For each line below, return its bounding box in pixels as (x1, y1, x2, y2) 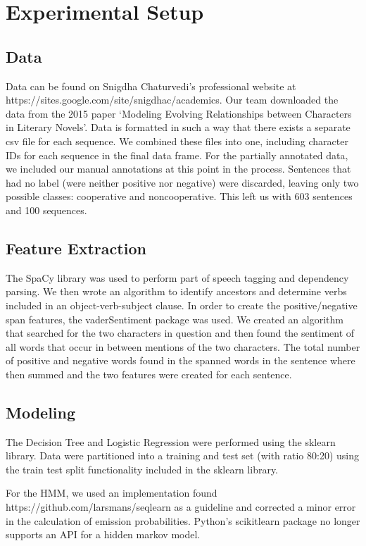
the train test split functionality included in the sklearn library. (6, 461, 279, 476)
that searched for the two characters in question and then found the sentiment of (6, 325, 355, 340)
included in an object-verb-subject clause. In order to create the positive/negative (6, 297, 358, 312)
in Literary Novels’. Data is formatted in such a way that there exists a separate (6, 120, 351, 135)
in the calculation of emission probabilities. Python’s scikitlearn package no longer (6, 513, 360, 528)
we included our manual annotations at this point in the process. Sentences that (6, 161, 351, 176)
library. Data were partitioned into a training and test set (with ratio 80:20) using (6, 448, 359, 463)
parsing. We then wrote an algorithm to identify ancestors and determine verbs (6, 284, 347, 299)
